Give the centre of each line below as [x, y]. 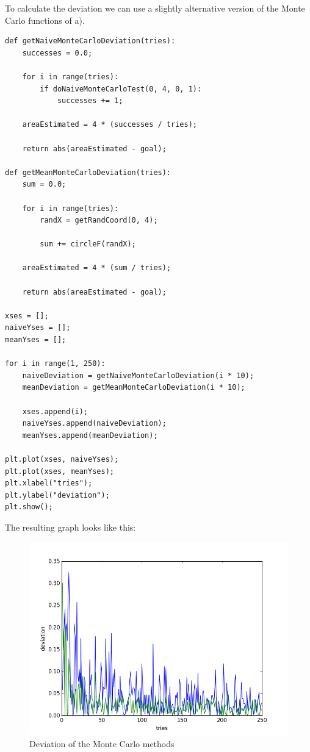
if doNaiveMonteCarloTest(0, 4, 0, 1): [121, 89]
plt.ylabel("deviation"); [57, 495]
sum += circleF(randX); [88, 244]
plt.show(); [29, 507]
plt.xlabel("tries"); [49, 483]
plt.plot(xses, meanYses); [59, 471]
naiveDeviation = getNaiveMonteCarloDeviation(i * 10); [138, 375]
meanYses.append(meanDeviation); [90, 435]
